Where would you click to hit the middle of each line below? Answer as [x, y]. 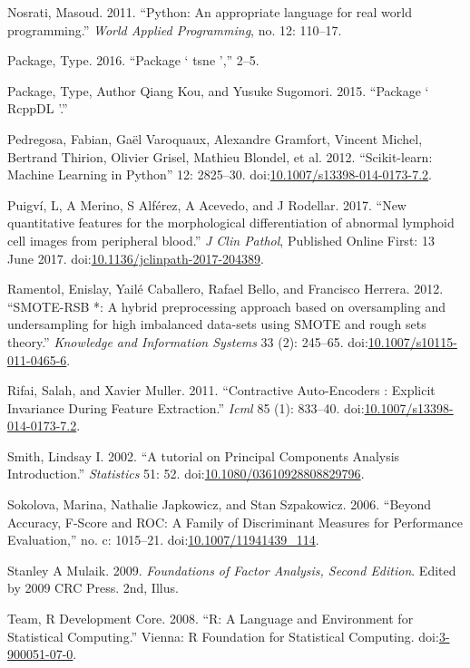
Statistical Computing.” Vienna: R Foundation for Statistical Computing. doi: [223, 636]
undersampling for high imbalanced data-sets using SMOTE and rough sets [217, 324]
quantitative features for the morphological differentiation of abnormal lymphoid [231, 223]
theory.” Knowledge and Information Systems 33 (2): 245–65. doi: [188, 341]
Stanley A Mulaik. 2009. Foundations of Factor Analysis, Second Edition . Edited [232, 570]
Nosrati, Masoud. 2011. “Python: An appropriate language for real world [210, 12]
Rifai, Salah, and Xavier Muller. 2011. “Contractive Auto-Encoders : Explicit [221, 390]
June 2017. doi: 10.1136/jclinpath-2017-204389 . [136, 258]
